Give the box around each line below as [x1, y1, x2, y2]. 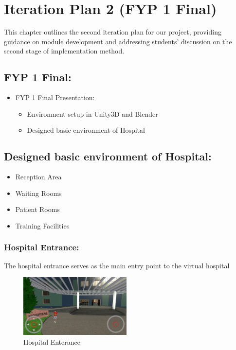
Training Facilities [15, 220, 70, 230]
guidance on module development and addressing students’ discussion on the [4, 36, 232, 46]
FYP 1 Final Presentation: [15, 92, 95, 103]
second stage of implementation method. [4, 46, 125, 56]
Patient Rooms [15, 204, 60, 214]
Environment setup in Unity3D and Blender [27, 108, 158, 119]
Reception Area [15, 172, 62, 182]
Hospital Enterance [23, 336, 80, 347]
